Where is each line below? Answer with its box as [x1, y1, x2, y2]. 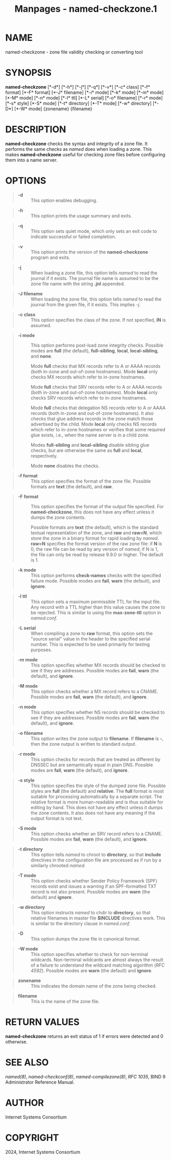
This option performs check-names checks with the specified [30, 572, 161, 578]
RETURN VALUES [5, 1016, 80, 1028]
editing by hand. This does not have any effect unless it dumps [30, 804, 163, 810]
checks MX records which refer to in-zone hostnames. [30, 374, 145, 380]
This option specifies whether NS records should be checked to [30, 709, 165, 715]
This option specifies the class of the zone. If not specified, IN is [30, 316, 166, 323]
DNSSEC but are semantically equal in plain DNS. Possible [30, 762, 153, 768]
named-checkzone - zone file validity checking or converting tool [5, 49, 143, 55]
